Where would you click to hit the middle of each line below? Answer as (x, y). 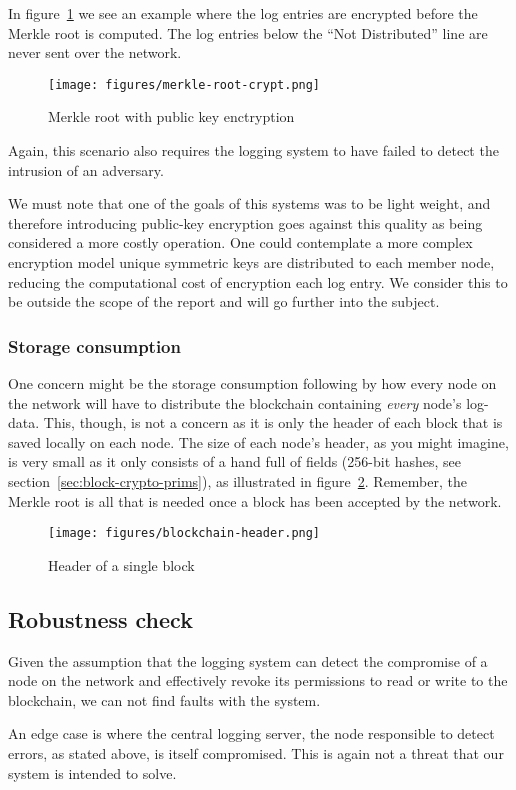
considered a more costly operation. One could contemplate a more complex (240, 242)
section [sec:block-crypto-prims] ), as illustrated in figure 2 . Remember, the (237, 480)
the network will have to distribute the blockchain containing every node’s (235, 402)
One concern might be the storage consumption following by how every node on (252, 383)
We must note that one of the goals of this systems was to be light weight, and (249, 203)
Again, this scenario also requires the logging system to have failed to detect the (253, 150)
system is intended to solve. (92, 772)
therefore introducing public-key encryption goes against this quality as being (245, 222)
